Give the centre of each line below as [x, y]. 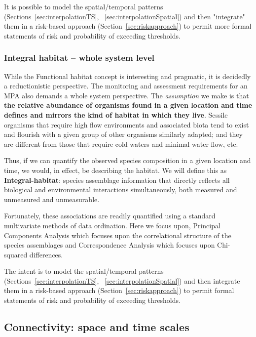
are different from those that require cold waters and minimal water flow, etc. [121, 144]
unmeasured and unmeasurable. [52, 199]
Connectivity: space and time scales [97, 327]
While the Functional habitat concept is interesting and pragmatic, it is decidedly [128, 76]
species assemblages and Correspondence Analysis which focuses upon [110, 245]
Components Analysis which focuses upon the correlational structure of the [118, 235]
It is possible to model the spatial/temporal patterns [84, 6]
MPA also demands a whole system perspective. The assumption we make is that [127, 95]
